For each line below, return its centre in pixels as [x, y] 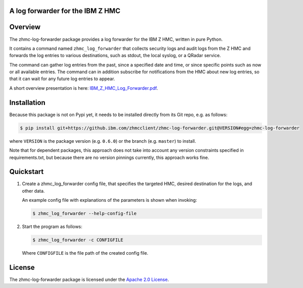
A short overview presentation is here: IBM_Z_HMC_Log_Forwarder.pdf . [84, 88]
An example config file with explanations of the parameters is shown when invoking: [109, 200]
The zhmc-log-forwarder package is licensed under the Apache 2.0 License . [89, 279]
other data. [33, 191]
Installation [27, 103]
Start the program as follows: [52, 226]
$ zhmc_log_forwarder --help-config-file [85, 214]
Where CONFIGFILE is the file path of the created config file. [85, 253]
